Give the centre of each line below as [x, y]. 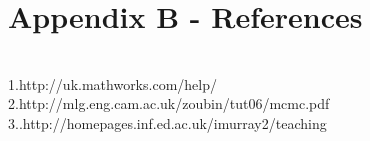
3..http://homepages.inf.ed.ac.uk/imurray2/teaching [167, 122]
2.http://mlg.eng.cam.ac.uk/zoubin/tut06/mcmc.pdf [169, 103]
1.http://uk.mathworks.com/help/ [112, 83]
